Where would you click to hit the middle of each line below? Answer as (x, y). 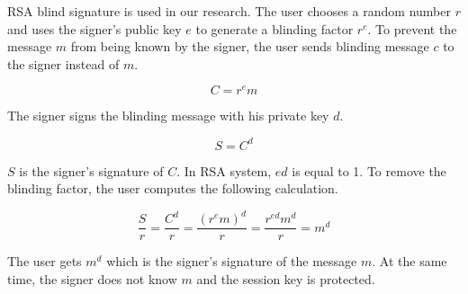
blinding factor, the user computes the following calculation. (173, 188)
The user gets (45, 261)
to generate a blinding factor (274, 28)
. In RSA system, (224, 170)
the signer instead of (63, 63)
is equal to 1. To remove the (369, 170)
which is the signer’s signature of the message (232, 261)
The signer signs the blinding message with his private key (168, 116)
